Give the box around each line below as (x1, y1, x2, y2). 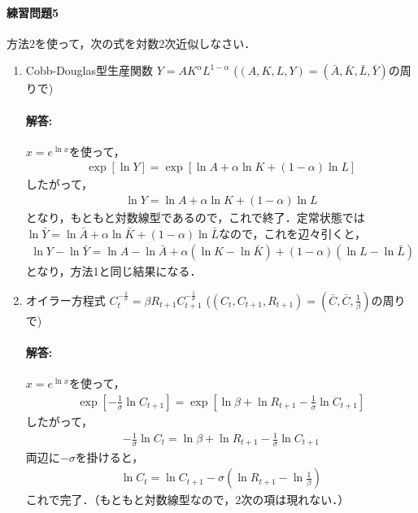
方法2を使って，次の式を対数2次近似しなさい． (7, 34, 256, 51)
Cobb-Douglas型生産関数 (25, 62, 154, 79)
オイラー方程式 (25, 291, 106, 308)
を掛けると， (75, 448, 144, 465)
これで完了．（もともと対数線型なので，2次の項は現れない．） (25, 491, 350, 508)
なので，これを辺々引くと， (219, 224, 366, 241)
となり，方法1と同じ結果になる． (25, 263, 202, 280)
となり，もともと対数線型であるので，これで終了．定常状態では (25, 209, 365, 226)
